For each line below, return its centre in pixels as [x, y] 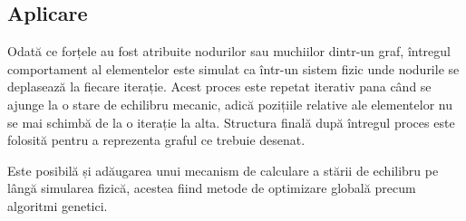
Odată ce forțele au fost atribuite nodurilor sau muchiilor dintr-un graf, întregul [229, 51]
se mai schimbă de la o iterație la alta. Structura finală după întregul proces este [231, 122]
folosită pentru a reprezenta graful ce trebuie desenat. [156, 140]
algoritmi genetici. [58, 205]
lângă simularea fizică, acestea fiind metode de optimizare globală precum [212, 188]
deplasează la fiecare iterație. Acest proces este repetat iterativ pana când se [219, 86]
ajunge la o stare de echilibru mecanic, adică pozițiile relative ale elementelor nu [230, 104]
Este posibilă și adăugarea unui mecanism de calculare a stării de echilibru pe [223, 170]
